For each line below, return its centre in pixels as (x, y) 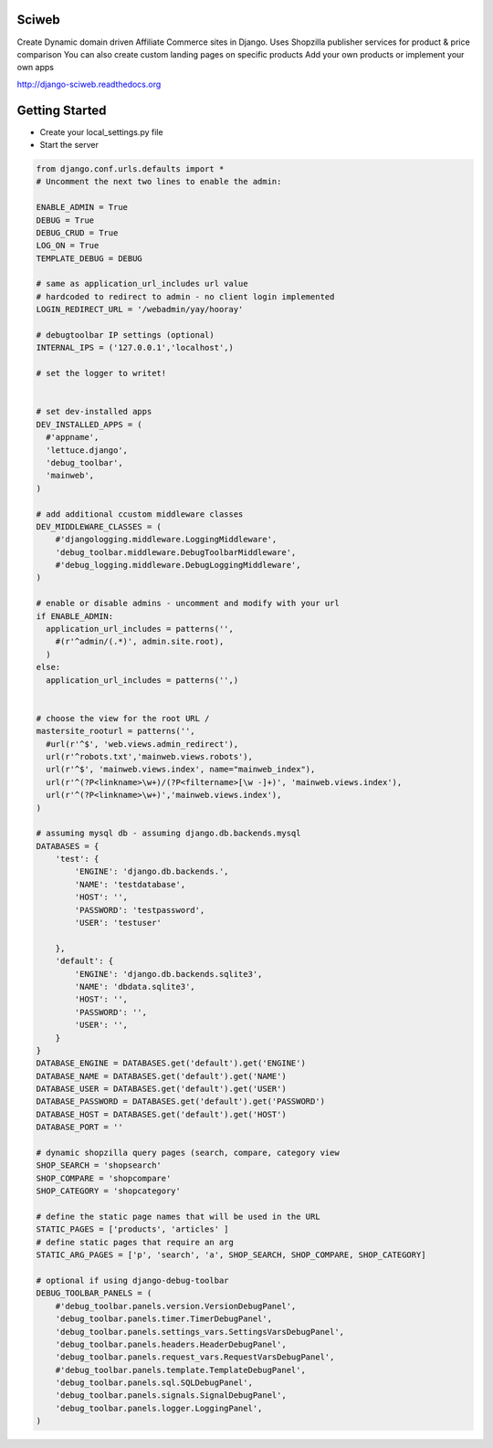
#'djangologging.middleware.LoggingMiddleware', (166, 540)
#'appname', (73, 437)
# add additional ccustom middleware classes (140, 514)
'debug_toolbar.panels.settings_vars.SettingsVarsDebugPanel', (200, 1332)
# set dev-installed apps (94, 412)
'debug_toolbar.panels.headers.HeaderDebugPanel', (171, 1344)
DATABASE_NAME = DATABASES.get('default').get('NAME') (161, 1076)
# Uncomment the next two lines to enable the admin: (159, 182)
